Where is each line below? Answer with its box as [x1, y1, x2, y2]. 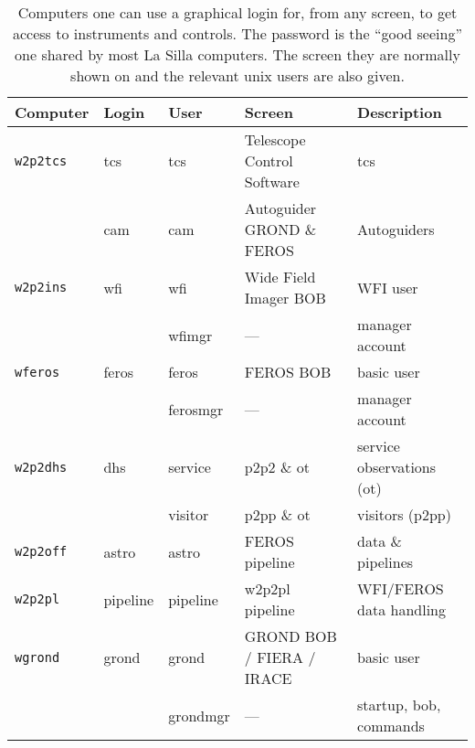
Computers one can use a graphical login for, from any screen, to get [17, 2, 458, 23]
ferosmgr [168, 398, 224, 420]
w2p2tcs [15, 153, 68, 168]
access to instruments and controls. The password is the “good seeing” [13, 23, 462, 44]
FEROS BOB [244, 361, 332, 382]
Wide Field [244, 266, 316, 287]
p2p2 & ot [244, 456, 310, 477]
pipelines [357, 551, 414, 572]
